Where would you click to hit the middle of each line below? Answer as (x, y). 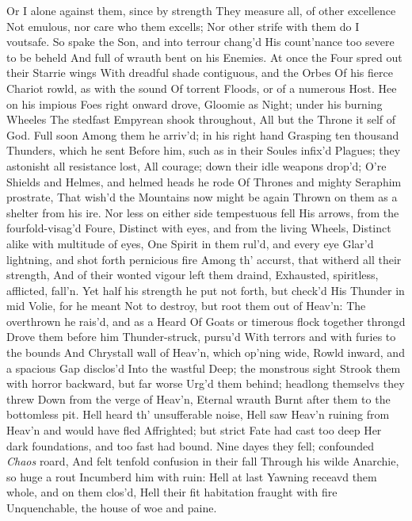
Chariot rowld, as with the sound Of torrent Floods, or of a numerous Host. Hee (202, 88)
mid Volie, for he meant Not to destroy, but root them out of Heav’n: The (186, 306)
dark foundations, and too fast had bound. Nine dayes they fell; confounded (190, 445)
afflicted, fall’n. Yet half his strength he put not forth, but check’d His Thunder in (206, 290)
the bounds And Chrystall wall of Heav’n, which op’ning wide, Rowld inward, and (206, 352)
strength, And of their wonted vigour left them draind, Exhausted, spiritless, (193, 275)
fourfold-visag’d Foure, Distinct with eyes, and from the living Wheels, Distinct (199, 228)
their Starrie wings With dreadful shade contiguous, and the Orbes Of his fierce (200, 73)
